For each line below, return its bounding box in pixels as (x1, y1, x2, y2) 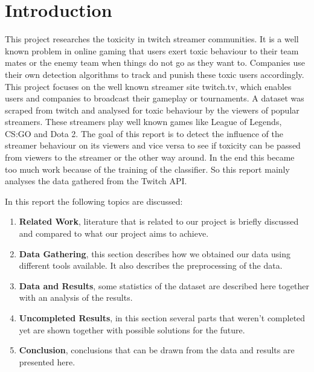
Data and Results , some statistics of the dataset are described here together (19, 279, 309, 292)
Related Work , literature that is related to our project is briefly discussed (19, 215, 299, 228)
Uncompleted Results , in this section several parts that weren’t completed (19, 312, 306, 324)
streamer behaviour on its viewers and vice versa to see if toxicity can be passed (5, 139, 301, 152)
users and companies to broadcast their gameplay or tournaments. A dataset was (5, 92, 304, 104)
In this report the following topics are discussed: (5, 194, 183, 207)
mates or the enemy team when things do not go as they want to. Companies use (5, 56, 305, 69)
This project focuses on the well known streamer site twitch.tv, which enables (5, 80, 292, 92)
